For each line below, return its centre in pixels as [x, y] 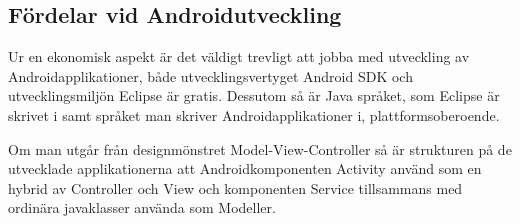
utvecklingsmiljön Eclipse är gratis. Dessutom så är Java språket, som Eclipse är [254, 95]
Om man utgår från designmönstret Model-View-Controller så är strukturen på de [260, 148]
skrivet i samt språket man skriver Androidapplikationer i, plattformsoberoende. [254, 114]
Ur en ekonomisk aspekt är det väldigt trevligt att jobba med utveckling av [239, 56]
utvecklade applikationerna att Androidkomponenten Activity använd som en [245, 168]
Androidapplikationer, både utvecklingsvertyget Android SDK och [210, 75]
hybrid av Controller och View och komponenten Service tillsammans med [235, 187]
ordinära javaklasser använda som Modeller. [142, 207]
